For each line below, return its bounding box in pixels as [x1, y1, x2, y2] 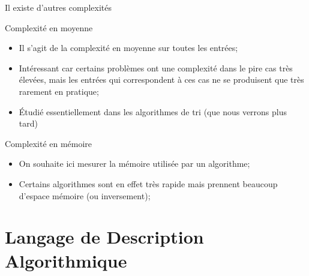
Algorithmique [5, 248, 127, 272]
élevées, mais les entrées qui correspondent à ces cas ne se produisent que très [19, 73, 304, 86]
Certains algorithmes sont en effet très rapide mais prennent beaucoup [19, 177, 278, 190]
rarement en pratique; [19, 85, 99, 97]
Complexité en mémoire [5, 137, 92, 149]
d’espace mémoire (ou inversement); [19, 189, 151, 202]
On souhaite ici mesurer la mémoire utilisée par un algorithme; [19, 157, 250, 170]
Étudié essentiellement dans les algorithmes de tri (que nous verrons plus [19, 105, 287, 118]
